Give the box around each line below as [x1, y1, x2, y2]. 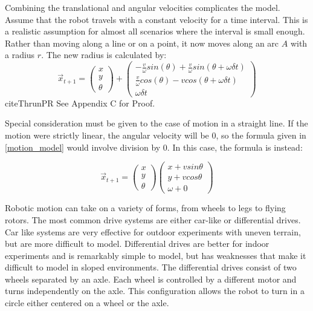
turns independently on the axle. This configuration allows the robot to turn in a [5, 284, 305, 297]
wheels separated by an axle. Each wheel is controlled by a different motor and [5, 272, 297, 285]
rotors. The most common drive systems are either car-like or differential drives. [5, 213, 301, 226]
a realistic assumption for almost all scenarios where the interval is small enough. [5, 25, 305, 38]
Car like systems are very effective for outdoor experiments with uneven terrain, [5, 225, 301, 238]
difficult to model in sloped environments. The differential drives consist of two [5, 261, 297, 273]
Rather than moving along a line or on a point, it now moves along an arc [5, 36, 279, 49]
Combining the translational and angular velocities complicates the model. [5, 1, 280, 13]
